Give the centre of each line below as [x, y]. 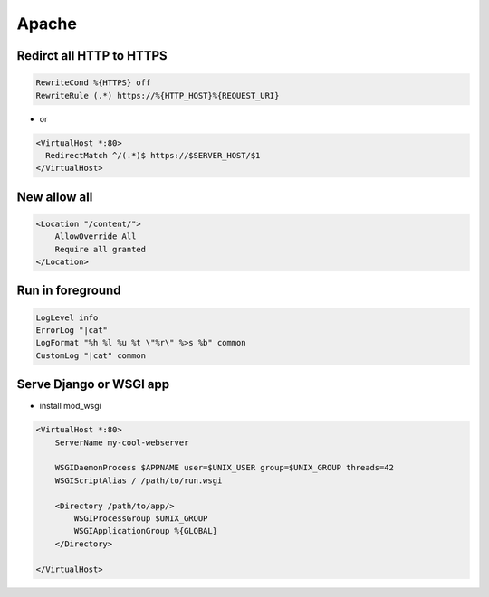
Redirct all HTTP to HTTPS [92, 56]
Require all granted [101, 249]
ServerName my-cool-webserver [122, 442]
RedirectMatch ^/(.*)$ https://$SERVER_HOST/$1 [153, 155]
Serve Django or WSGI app [93, 384]
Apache [47, 24]
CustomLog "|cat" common [91, 355]
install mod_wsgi [70, 406]
